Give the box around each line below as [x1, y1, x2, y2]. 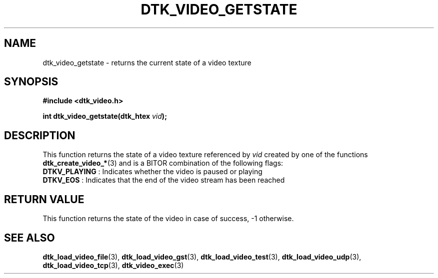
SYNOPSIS [4, 75, 58, 88]
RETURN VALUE [4, 193, 84, 206]
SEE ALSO [4, 231, 55, 244]
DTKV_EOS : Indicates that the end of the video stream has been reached [42, 176, 285, 185]
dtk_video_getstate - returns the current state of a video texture [42, 58, 251, 67]
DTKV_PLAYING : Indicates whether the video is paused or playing [42, 167, 262, 176]
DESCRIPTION [4, 129, 75, 142]
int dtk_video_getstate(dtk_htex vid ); [42, 112, 167, 121]
